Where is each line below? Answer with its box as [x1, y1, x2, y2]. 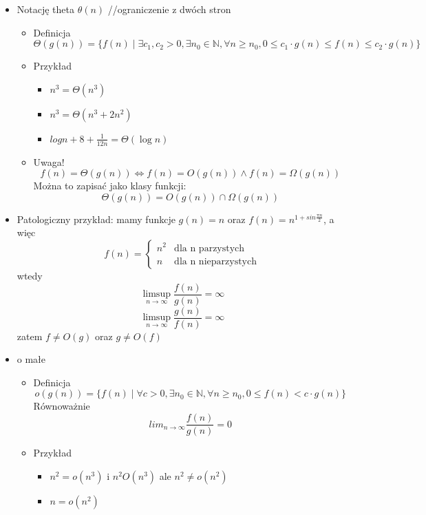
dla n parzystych [174, 243, 245, 253]
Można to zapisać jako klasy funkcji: [33, 178, 187, 193]
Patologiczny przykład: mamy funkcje [17, 211, 175, 226]
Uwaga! [33, 154, 65, 169]
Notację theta [17, 2, 75, 16]
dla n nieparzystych [174, 256, 257, 266]
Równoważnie [33, 399, 90, 413]
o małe [17, 352, 46, 366]
